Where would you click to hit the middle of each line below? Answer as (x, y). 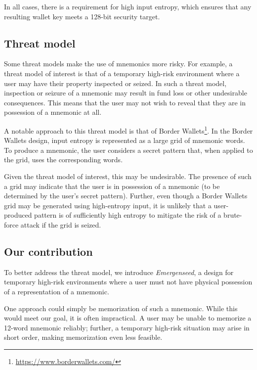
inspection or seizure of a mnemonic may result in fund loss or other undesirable (126, 93)
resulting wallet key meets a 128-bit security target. (82, 16)
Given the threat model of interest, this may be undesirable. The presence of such (128, 176)
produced (18, 215)
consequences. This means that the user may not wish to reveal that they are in (125, 102)
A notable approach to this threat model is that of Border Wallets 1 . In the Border (128, 130)
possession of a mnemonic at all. (53, 112)
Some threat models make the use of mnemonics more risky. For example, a (118, 64)
